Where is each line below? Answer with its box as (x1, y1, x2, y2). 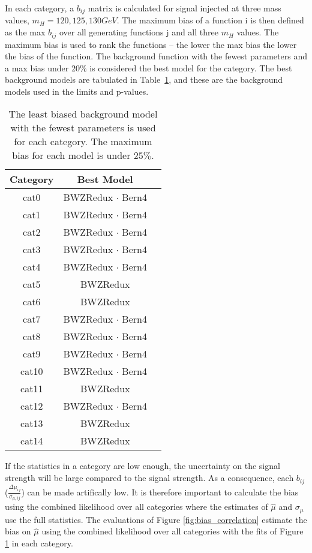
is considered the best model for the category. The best (89, 61, 292, 74)
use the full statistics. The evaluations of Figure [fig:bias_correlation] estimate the (5, 513, 307, 525)
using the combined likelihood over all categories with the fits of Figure (41, 525, 304, 537)
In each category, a (5, 2, 74, 14)
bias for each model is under (12, 148, 131, 163)
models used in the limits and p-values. (5, 85, 149, 97)
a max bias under (5, 61, 69, 74)
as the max (5, 26, 46, 38)
